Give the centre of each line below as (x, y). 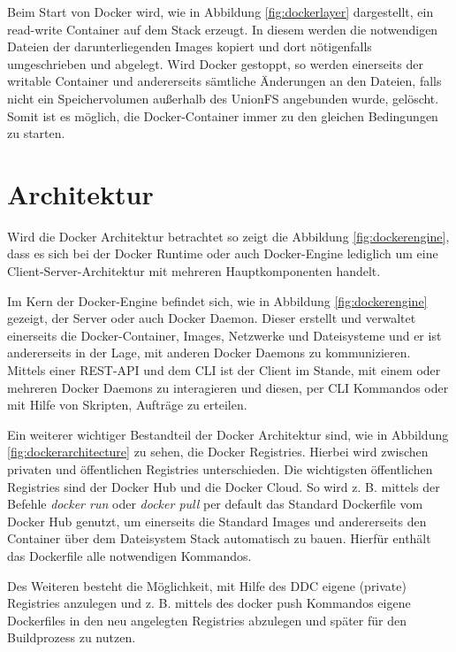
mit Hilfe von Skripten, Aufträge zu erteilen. (127, 405)
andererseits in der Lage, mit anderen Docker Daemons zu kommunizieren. (209, 353)
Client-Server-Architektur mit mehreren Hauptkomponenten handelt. (194, 271)
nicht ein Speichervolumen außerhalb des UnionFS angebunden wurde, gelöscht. (223, 98)
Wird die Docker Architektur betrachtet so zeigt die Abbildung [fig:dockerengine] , (228, 236)
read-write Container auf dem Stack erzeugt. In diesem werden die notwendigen (223, 29)
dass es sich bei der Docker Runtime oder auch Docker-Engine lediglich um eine (223, 253)
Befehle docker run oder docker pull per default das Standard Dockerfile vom (215, 504)
